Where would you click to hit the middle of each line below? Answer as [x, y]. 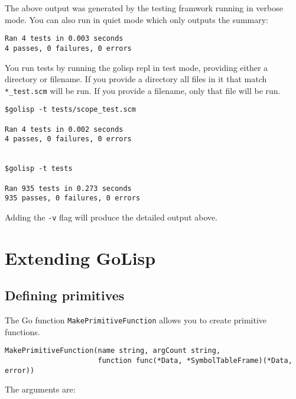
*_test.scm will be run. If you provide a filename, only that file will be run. [143, 90]
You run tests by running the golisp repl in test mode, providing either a [136, 67]
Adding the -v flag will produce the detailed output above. [111, 217]
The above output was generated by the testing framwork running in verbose [144, 8]
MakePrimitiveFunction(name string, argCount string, [113, 351]
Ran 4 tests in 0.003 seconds [64, 39]
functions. [22, 331]
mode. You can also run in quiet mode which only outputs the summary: [136, 19]
